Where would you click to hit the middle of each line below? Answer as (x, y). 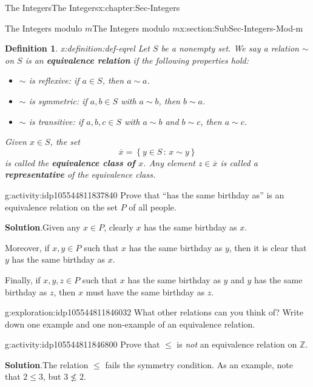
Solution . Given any (43, 227)
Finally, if (23, 279)
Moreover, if (27, 247)
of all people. (153, 207)
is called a (239, 162)
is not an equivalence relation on (237, 344)
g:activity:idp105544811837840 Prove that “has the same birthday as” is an (145, 194)
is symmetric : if (58, 100)
